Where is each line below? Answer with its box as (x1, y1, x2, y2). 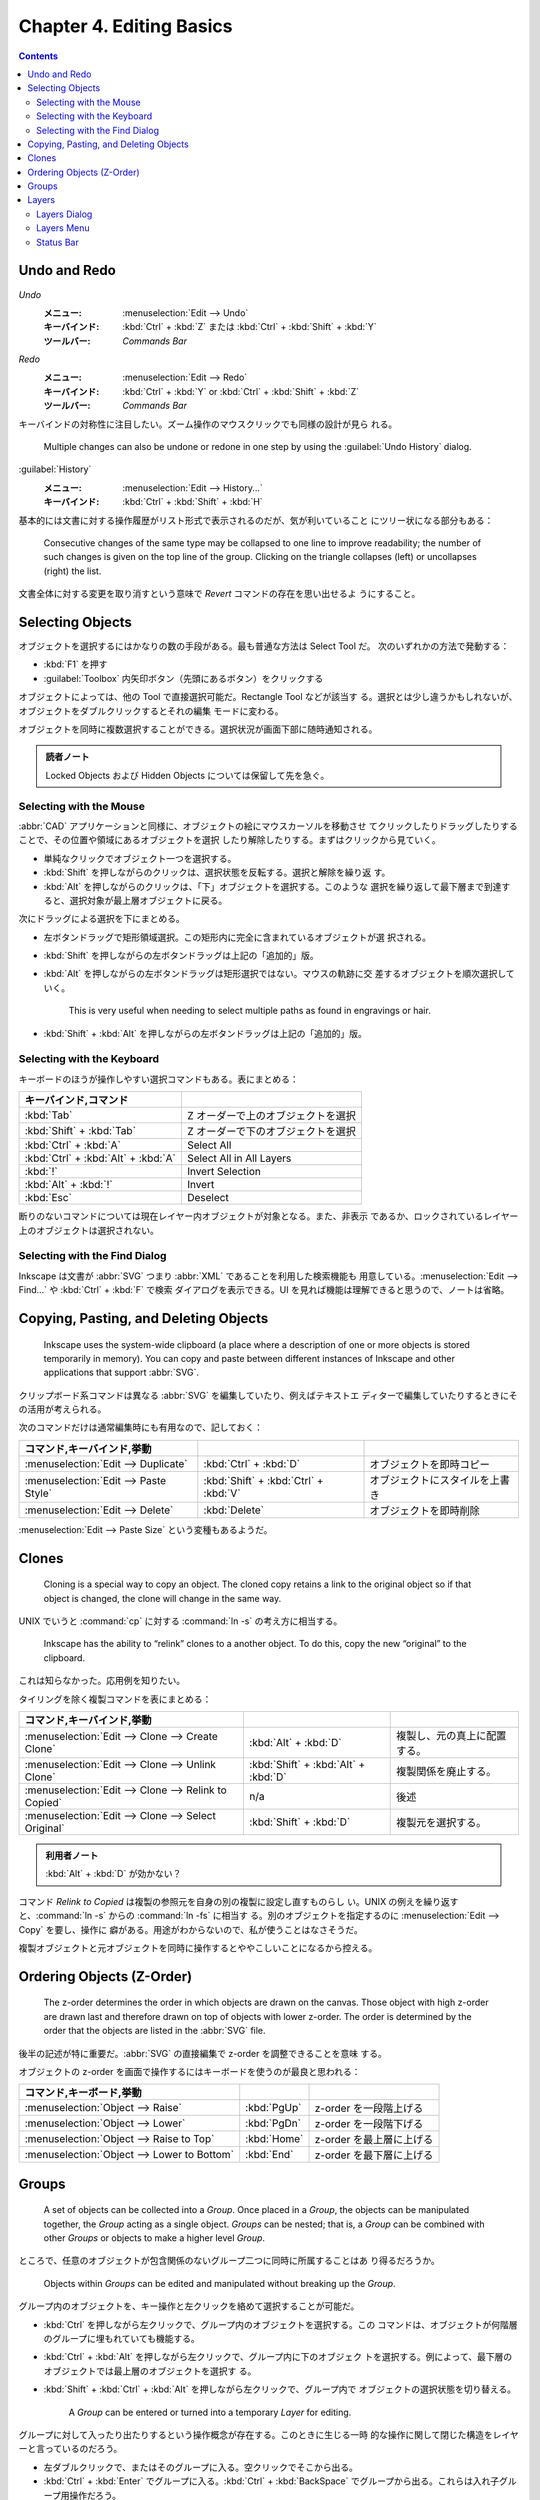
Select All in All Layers (186, 1151, 292, 1165)
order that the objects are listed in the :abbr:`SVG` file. (43, 2025, 266, 2037)
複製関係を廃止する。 (395, 1764, 497, 1778)
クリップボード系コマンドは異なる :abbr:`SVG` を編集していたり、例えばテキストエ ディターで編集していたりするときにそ (18, 1389, 518, 1401)
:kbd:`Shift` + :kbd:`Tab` (24, 1124, 137, 1138)
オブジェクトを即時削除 (369, 1503, 480, 1517)
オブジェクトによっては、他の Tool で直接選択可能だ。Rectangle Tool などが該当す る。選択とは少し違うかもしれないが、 (18, 691, 518, 703)
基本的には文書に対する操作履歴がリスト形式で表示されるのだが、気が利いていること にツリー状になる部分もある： (18, 514, 494, 526)
